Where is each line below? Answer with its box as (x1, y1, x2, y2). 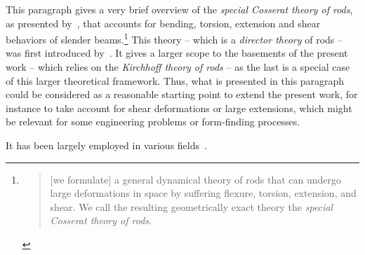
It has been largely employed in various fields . (6, 138, 207, 152)
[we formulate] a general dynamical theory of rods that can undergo (50, 172, 342, 186)
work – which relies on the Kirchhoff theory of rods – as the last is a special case (6, 60, 350, 74)
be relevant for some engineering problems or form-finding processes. (6, 114, 300, 129)
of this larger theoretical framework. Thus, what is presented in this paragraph (6, 73, 345, 88)
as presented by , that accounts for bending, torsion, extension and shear (6, 15, 321, 30)
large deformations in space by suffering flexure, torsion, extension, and (50, 186, 357, 200)
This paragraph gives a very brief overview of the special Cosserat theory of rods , (6, 2, 353, 16)
